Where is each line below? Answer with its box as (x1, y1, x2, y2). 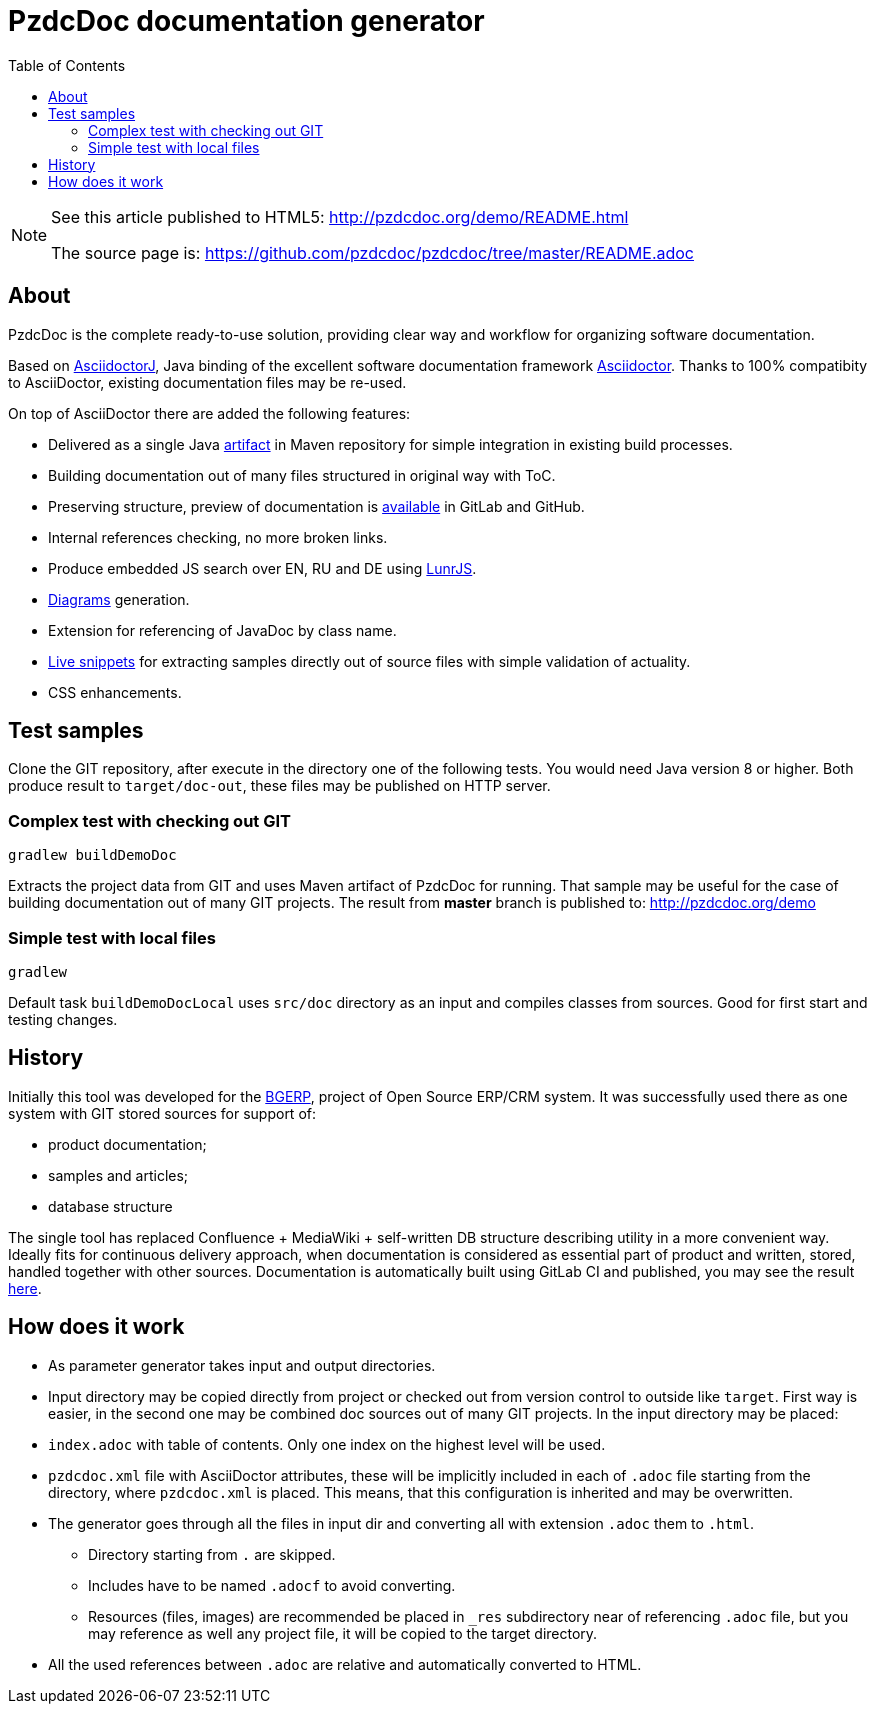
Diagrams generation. (48, 590, 190, 608)
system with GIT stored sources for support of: (8, 1104, 316, 1122)
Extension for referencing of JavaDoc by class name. (48, 621, 397, 639)
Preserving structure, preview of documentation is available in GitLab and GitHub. (48, 497, 585, 515)
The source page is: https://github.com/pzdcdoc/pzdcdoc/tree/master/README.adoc (51, 242, 695, 263)
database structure (48, 1197, 173, 1215)
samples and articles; (48, 1166, 189, 1184)
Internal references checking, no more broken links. (48, 528, 388, 546)
